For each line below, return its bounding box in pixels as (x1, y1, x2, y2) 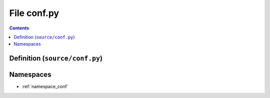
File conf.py (9, 7, 59, 18)
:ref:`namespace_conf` (21, 83, 68, 89)
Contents (9, 25, 29, 31)
